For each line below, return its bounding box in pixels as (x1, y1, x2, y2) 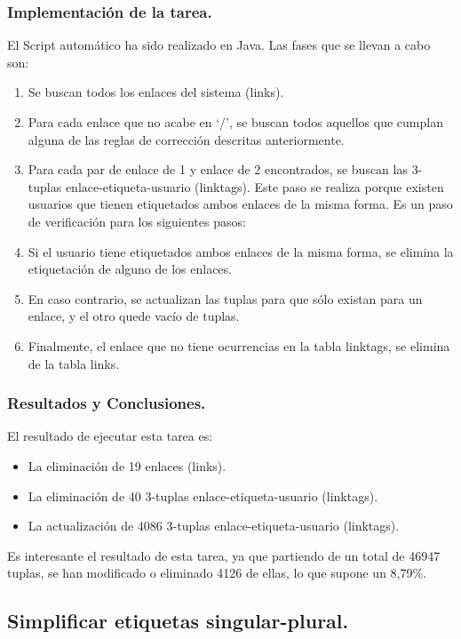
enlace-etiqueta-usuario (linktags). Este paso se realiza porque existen (65, 177, 444, 196)
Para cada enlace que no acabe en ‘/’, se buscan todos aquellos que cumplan (28, 113, 443, 131)
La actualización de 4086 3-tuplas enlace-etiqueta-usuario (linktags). (28, 516, 400, 535)
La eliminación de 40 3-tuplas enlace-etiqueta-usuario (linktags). (28, 486, 378, 505)
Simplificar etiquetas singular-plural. (7, 607, 349, 635)
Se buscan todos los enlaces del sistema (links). (28, 83, 284, 101)
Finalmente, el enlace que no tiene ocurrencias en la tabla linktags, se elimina (28, 336, 450, 355)
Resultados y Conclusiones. (7, 392, 206, 414)
